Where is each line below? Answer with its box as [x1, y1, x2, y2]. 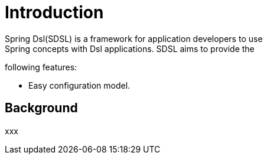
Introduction [5, 2, 104, 22]
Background [5, 100, 78, 116]
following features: [5, 61, 77, 72]
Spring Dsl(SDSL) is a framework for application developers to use [5, 33, 263, 44]
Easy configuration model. [28, 80, 131, 90]
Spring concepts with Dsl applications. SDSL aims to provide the [5, 43, 255, 54]
